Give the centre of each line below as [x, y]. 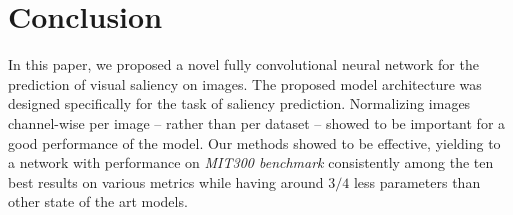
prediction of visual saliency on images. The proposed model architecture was [245, 83]
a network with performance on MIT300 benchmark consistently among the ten [251, 162]
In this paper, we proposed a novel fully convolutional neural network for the [243, 64]
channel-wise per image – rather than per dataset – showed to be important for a [257, 122]
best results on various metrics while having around [166, 181]
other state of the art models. [98, 201]
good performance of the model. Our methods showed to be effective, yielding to [254, 142]
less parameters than [417, 181]
